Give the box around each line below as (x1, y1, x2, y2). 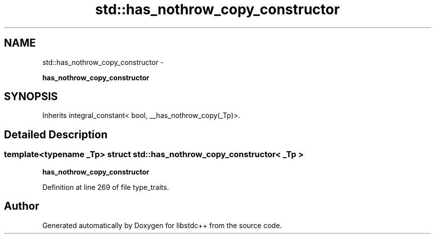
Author (4, 200, 39, 213)
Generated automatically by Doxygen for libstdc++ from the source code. (42, 221, 282, 230)
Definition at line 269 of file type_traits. (42, 182, 169, 191)
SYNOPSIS (4, 90, 58, 103)
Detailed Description (4, 128, 108, 141)
